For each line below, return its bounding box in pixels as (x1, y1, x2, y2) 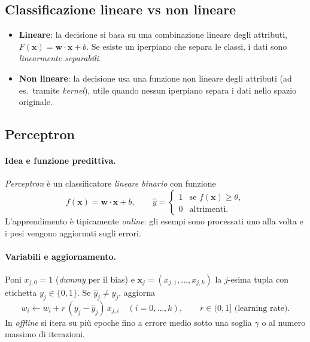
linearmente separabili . (19, 52, 101, 64)
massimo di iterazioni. (5, 328, 85, 340)
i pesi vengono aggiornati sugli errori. (5, 226, 141, 239)
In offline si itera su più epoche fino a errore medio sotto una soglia (5, 316, 252, 328)
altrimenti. (189, 205, 229, 214)
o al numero (262, 316, 306, 328)
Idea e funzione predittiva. (5, 154, 116, 167)
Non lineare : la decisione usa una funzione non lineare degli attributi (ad (19, 71, 292, 84)
